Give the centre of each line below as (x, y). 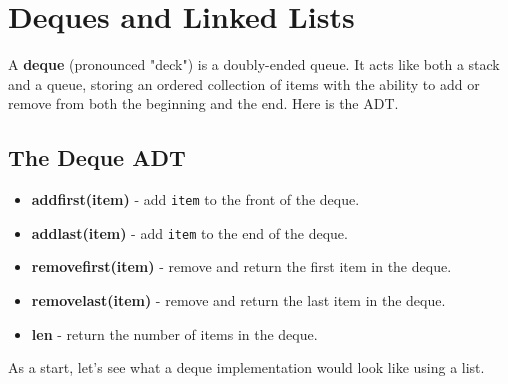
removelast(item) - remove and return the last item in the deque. (238, 300)
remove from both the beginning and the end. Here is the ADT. (203, 103)
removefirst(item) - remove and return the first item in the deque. (241, 266)
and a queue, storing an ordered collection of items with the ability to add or (244, 83)
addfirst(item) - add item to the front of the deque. (195, 199)
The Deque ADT (97, 157)
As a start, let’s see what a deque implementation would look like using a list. (246, 367)
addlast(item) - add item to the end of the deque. (189, 232)
